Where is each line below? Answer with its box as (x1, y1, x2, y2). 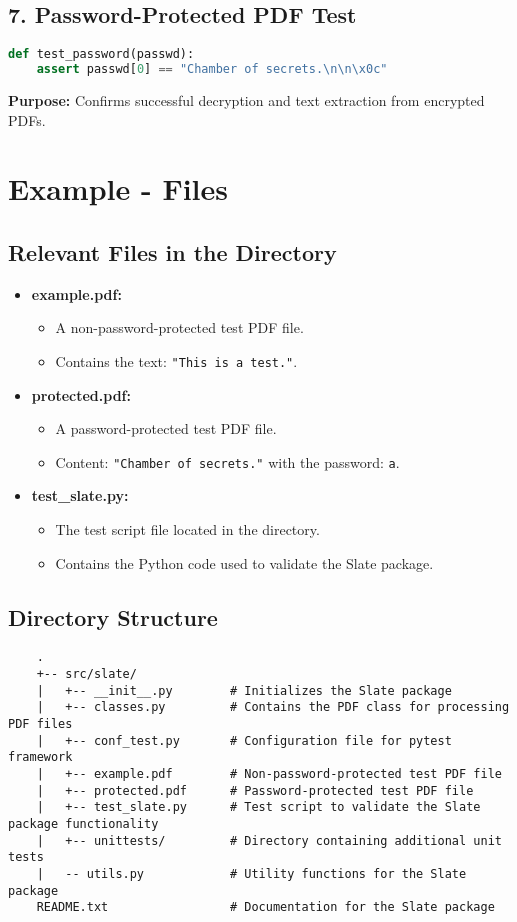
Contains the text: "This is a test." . (55, 350, 298, 371)
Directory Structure (8, 601, 218, 632)
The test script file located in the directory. (55, 519, 320, 539)
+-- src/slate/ (36, 667, 137, 682)
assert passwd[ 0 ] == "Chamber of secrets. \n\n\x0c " (36, 62, 388, 77)
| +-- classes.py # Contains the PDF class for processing (36, 700, 510, 715)
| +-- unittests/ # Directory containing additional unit (36, 833, 502, 848)
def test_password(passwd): (8, 47, 195, 62)
